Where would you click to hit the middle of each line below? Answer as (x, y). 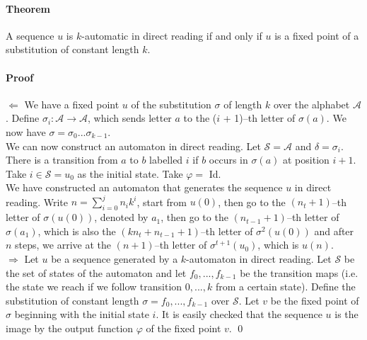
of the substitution (171, 104)
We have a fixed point (72, 104)
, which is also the (77, 231)
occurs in (228, 160)
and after (334, 231)
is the (346, 314)
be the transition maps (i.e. (299, 272)
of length (243, 104)
